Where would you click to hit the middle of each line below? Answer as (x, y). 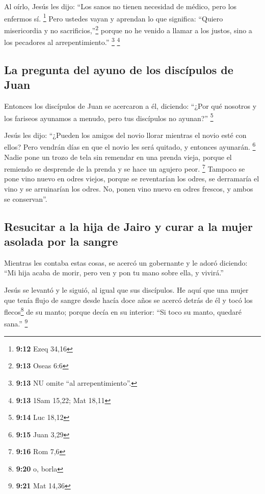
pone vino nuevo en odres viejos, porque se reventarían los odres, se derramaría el (132, 179)
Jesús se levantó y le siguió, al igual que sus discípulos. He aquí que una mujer (126, 290)
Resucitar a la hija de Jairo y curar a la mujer (128, 226)
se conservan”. (26, 198)
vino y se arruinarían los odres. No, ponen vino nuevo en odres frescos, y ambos (129, 189)
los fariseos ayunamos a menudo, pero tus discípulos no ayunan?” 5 (109, 117)
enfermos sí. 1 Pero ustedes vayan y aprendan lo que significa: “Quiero (114, 17)
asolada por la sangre (61, 241)
